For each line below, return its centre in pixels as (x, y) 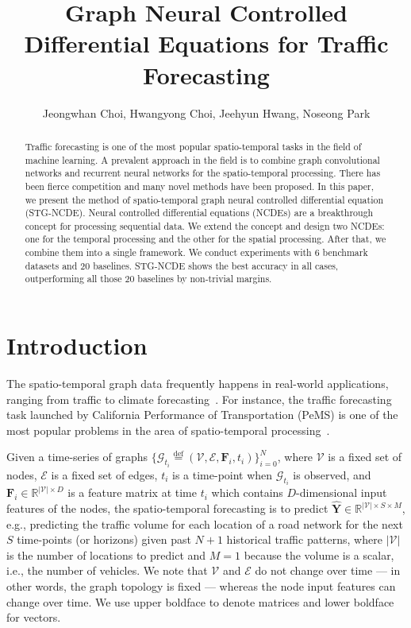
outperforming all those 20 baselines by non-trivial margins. (148, 279)
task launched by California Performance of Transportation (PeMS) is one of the (202, 415)
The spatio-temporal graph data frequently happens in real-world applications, (198, 384)
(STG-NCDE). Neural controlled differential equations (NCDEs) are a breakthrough (199, 213)
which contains (247, 492)
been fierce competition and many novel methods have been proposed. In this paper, (200, 186)
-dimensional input (342, 492)
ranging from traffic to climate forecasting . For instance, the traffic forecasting (199, 399)
